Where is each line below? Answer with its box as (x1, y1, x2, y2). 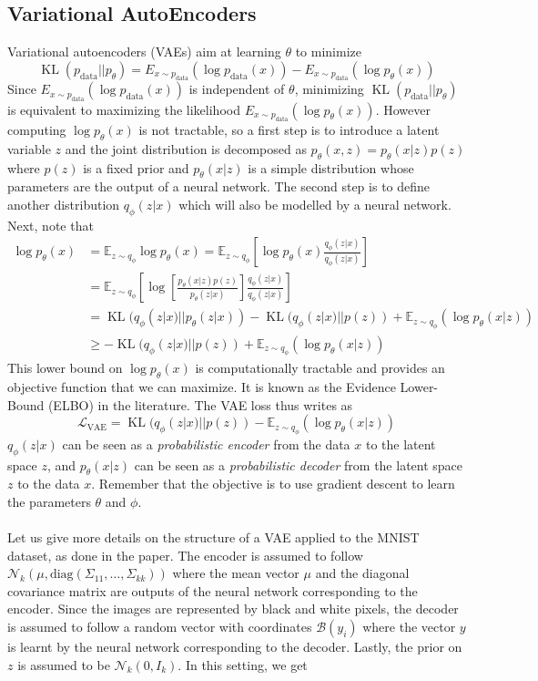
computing (7, 120, 66, 139)
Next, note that (7, 215, 94, 234)
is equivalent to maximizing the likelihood (7, 99, 240, 119)
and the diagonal (315, 563, 410, 583)
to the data (17, 474, 80, 493)
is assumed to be (17, 655, 110, 674)
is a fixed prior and (83, 158, 189, 177)
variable (7, 139, 51, 158)
